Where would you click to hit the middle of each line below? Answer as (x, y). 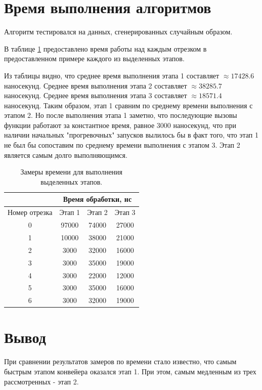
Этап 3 (125, 212)
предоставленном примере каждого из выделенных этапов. (94, 58)
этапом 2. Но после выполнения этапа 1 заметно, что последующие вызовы (121, 115)
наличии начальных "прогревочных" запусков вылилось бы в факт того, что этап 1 (131, 135)
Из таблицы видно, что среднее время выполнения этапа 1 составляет (112, 75)
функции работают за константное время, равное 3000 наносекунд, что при (120, 125)
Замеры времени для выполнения (72, 172)
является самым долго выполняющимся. (66, 155)
